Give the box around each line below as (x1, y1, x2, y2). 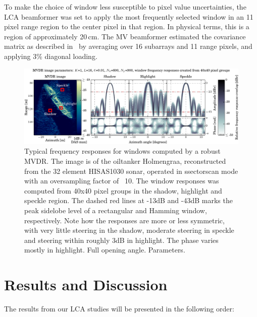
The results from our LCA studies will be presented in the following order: (4, 303, 234, 314)
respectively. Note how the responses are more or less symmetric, (24, 215, 225, 225)
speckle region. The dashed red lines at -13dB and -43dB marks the (24, 195, 233, 206)
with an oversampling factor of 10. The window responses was (24, 175, 219, 186)
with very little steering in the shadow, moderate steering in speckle (24, 225, 234, 235)
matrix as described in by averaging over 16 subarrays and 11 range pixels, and (4, 41, 252, 51)
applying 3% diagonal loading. (4, 50, 97, 61)
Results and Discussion (4, 274, 168, 295)
